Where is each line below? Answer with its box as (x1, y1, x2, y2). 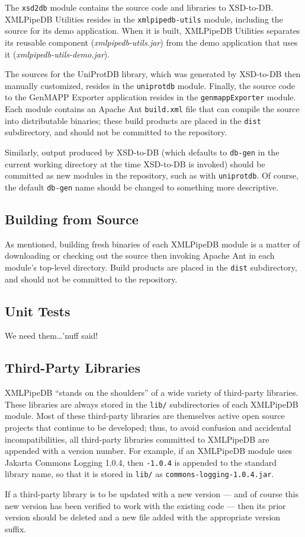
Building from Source (5, 209, 139, 228)
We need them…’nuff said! (5, 329, 98, 342)
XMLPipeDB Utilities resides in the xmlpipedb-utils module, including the (5, 12, 283, 25)
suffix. (5, 522, 27, 535)
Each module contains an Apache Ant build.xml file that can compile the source (5, 103, 300, 115)
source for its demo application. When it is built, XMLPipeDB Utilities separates (5, 24, 300, 37)
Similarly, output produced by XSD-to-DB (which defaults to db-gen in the (5, 145, 280, 158)
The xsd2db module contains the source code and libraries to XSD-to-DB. (5, 1, 274, 13)
